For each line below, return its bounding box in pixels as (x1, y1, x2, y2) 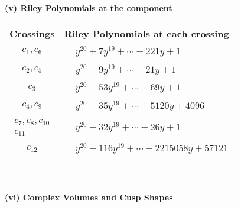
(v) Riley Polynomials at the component (5, 2, 172, 14)
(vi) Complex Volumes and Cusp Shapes (5, 190, 173, 203)
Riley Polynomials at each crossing (64, 26, 229, 40)
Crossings (9, 26, 55, 40)
